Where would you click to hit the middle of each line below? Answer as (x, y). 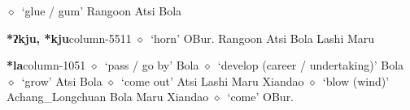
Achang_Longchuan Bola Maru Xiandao (108, 97)
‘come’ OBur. (261, 97)
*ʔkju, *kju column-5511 (69, 38)
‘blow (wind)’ (356, 80)
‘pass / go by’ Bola (152, 65)
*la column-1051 (46, 65)
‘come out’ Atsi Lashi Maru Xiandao (213, 80)
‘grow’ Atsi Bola (62, 80)
